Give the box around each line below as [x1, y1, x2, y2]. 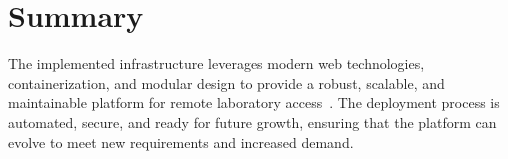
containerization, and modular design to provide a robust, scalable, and [8, 72, 445, 93]
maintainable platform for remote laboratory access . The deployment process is [8, 92, 500, 113]
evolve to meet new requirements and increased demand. [8, 131, 354, 152]
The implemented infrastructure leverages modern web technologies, [8, 53, 425, 74]
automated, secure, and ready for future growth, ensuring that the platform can [8, 111, 497, 132]
